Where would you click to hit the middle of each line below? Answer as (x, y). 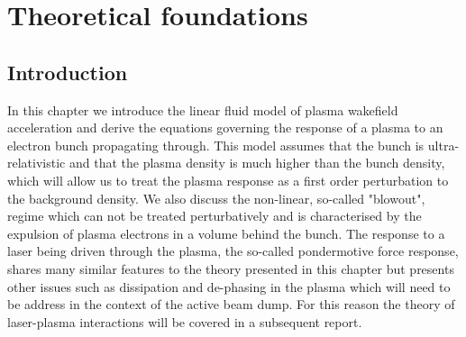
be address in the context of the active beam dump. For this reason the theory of (231, 304)
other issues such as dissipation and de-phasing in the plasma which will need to (229, 286)
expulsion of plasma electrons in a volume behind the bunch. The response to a (226, 233)
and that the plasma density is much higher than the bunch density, (257, 163)
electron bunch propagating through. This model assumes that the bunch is (216, 145)
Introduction (68, 72)
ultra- (443, 145)
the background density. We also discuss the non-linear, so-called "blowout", (216, 198)
